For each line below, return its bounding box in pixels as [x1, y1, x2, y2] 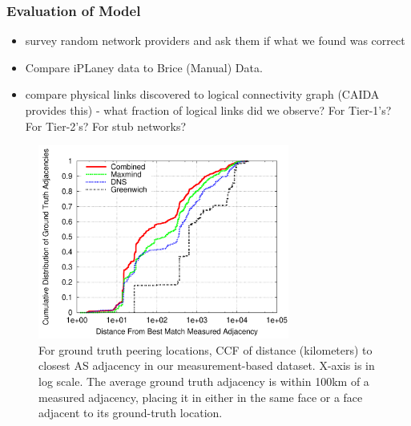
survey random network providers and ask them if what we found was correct [25, 32, 405, 49]
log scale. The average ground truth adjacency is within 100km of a [38, 372, 369, 389]
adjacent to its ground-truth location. [38, 404, 223, 421]
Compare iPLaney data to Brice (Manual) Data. [25, 59, 263, 75]
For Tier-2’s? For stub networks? [25, 117, 187, 134]
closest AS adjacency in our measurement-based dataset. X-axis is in [38, 357, 375, 374]
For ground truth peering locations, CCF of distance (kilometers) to [38, 341, 373, 358]
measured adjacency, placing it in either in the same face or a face [38, 388, 363, 405]
